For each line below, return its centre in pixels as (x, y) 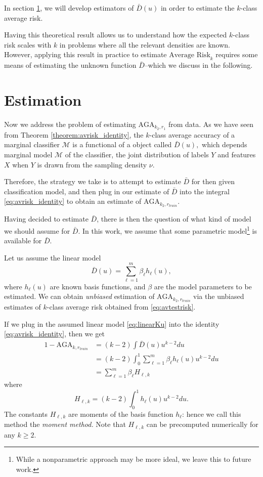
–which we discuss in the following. (199, 65)
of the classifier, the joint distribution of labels (137, 154)
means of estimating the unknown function (70, 65)
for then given (213, 181)
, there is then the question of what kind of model (174, 219)
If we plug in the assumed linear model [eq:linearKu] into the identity (112, 323)
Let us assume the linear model (53, 257)
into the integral (205, 191)
